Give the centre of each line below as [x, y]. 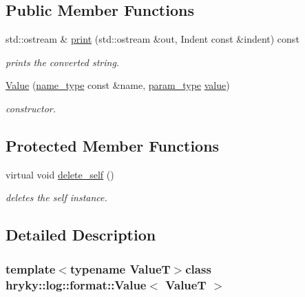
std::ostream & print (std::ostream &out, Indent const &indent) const [152, 39]
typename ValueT [120, 268]
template [31, 268]
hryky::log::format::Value [76, 284]
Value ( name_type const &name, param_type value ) [118, 85]
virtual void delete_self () [60, 174]
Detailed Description [81, 235]
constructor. [31, 108]
